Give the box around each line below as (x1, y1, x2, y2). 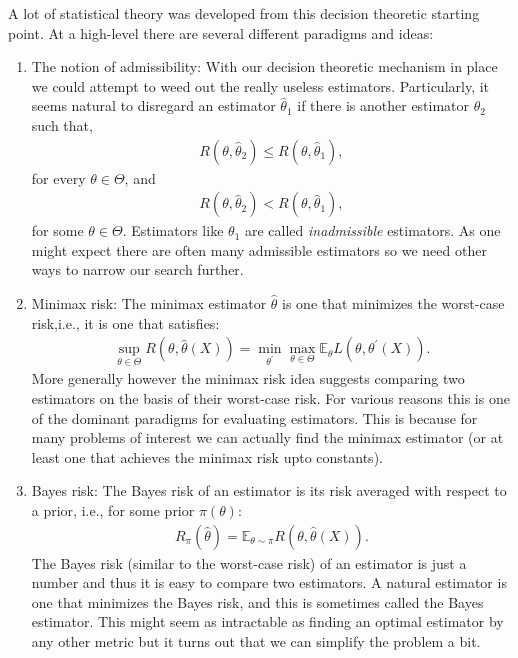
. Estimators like (122, 220, 224, 241)
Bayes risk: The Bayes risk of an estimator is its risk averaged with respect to (31, 480, 507, 501)
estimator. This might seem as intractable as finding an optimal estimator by (31, 611, 504, 632)
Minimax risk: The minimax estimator (31, 293, 267, 313)
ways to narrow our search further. (31, 259, 244, 280)
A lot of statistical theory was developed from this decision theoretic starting (8, 3, 480, 23)
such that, (31, 114, 93, 135)
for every (31, 167, 86, 188)
